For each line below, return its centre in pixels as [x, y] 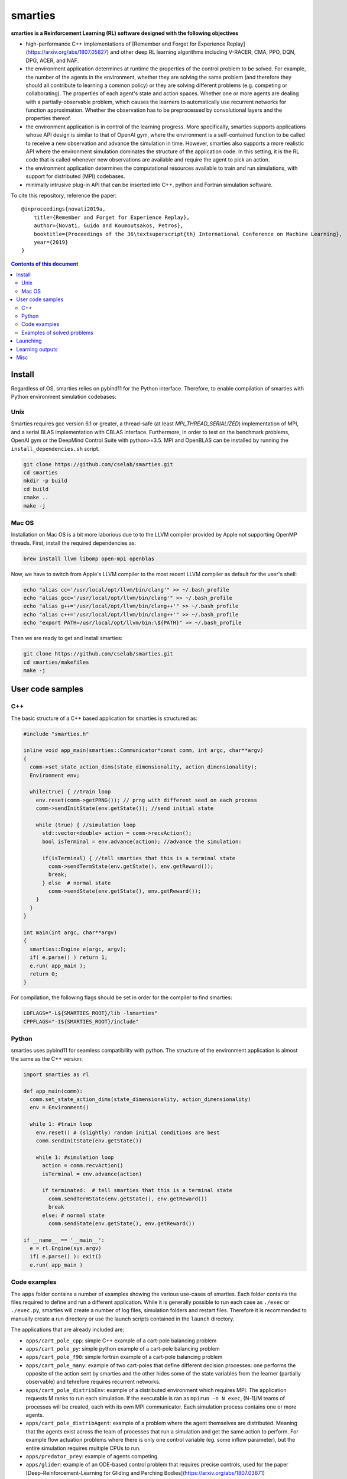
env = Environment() [59, 1107]
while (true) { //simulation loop [86, 825]
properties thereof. [48, 118]
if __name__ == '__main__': [64, 1240]
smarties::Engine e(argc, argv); [78, 949]
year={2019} [51, 242]
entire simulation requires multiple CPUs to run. [83, 1448]
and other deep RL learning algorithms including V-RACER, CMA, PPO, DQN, [203, 52]
